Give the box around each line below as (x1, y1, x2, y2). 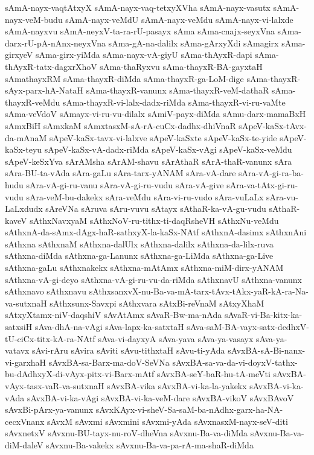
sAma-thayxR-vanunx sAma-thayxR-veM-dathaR (86, 84, 269, 97)
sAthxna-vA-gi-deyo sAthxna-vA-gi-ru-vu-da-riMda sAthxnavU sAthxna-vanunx (5, 273, 302, 285)
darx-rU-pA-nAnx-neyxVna (5, 36, 106, 49)
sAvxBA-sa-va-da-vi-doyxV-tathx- (172, 355, 298, 368)
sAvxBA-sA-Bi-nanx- (228, 344, 306, 357)
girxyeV (5, 48, 33, 61)
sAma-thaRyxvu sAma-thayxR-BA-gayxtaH (100, 60, 263, 72)
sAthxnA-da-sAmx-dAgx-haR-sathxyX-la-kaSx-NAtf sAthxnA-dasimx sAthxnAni (5, 226, 307, 238)
